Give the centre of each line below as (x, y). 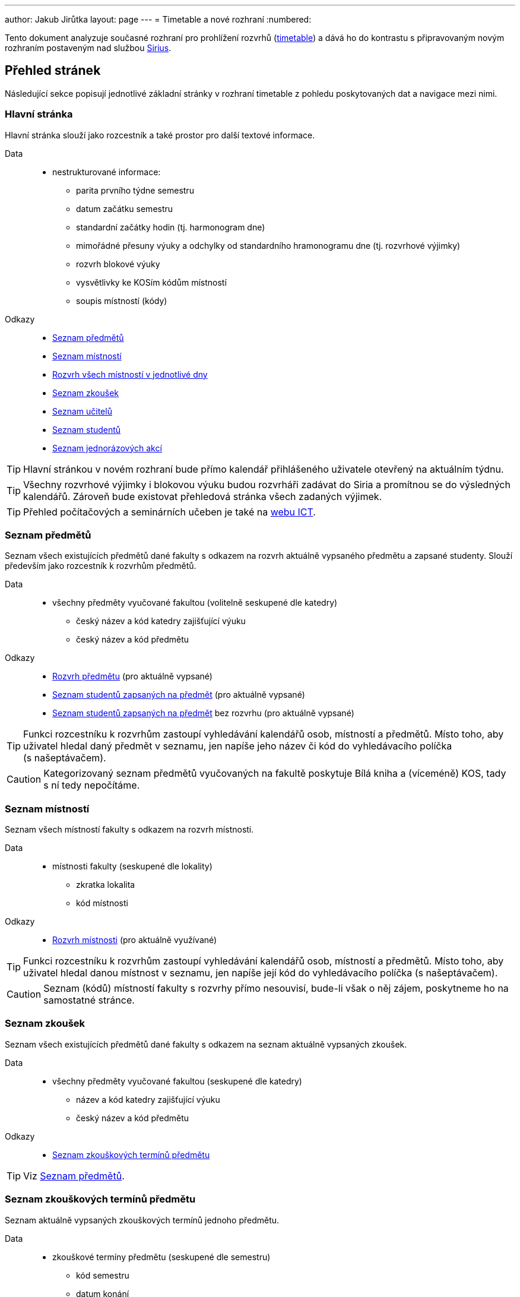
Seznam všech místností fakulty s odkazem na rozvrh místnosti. (129, 830)
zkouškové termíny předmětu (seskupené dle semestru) (161, 1257)
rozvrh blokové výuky (118, 264)
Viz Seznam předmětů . (74, 1176)
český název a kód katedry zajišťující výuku (161, 621)
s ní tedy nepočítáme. (92, 785)
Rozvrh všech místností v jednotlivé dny (130, 374)
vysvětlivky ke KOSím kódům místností (151, 282)
